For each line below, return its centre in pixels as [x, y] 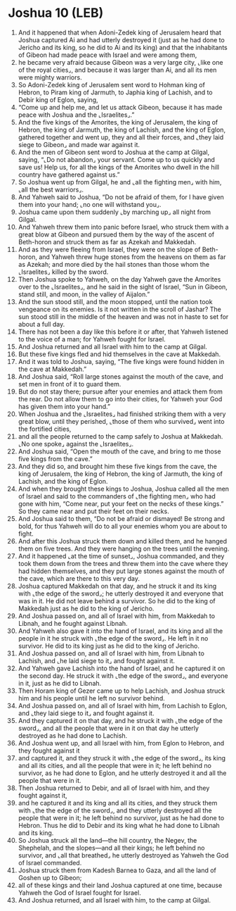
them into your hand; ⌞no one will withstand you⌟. [90, 204]
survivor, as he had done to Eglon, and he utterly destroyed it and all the [122, 773]
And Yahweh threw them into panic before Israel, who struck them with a [123, 227]
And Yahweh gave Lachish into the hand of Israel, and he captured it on [122, 668]
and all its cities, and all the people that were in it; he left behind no [114, 765]
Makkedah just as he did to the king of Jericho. [86, 608]
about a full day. [41, 324]
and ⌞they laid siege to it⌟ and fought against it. [86, 713]
